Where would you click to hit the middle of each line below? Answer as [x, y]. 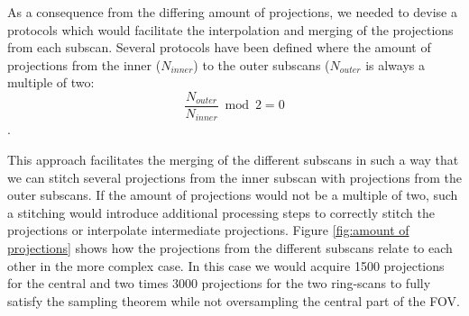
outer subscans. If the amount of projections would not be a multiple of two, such [233, 195]
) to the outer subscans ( [262, 64]
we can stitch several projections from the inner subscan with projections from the [234, 177]
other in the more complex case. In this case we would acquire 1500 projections [226, 265]
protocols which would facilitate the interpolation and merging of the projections [230, 29]
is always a [395, 64]
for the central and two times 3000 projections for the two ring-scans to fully [219, 283]
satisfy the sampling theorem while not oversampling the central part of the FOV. [234, 300]
